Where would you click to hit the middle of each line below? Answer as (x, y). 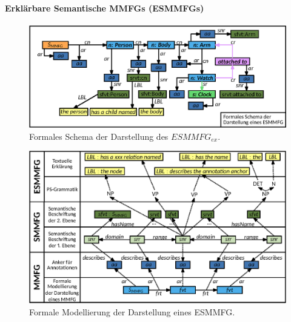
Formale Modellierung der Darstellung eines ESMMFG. (132, 311)
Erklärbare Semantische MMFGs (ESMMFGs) (105, 8)
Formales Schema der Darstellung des (99, 136)
